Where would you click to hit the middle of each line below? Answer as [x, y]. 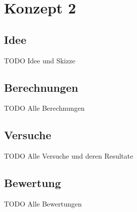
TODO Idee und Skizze [40, 60]
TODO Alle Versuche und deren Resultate [69, 156]
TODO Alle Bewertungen [43, 203]
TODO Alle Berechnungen [44, 108]
